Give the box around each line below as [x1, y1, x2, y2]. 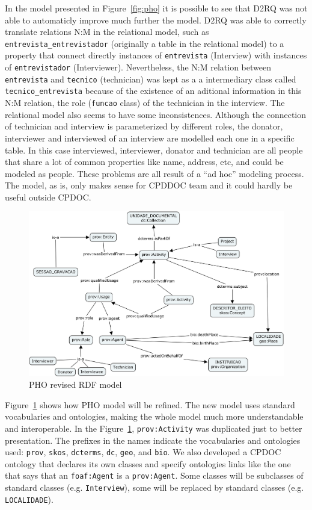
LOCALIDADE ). [5, 493, 54, 505]
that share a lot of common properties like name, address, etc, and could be [5, 155, 284, 168]
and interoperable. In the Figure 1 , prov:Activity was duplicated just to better [5, 421, 302, 434]
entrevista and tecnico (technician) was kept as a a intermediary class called [5, 72, 296, 85]
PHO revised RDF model [29, 378, 122, 391]
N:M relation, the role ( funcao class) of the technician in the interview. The [5, 96, 285, 109]
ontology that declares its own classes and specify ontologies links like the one [5, 457, 291, 470]
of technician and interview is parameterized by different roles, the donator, [5, 120, 283, 132]
